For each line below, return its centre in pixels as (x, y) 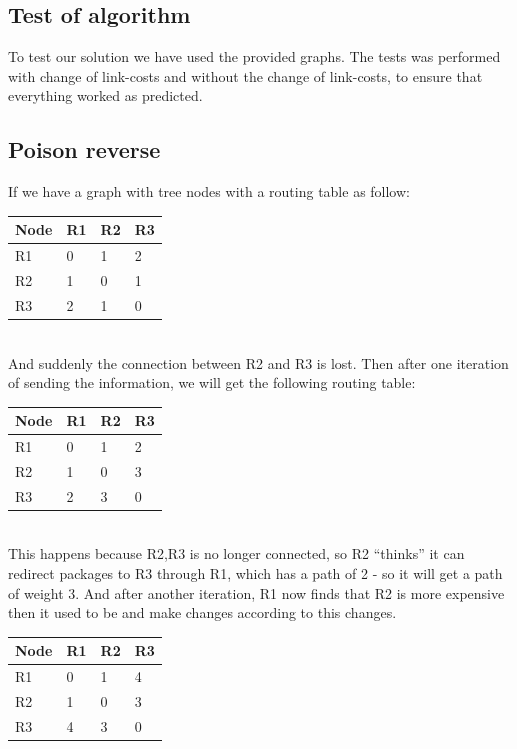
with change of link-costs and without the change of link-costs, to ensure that (245, 75)
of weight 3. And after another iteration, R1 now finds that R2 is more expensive (256, 592)
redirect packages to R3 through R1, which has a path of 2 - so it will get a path (255, 573)
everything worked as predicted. (105, 95)
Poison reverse (84, 149)
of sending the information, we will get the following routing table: (212, 382)
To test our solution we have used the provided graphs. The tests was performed (254, 56)
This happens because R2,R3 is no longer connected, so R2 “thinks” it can (236, 553)
